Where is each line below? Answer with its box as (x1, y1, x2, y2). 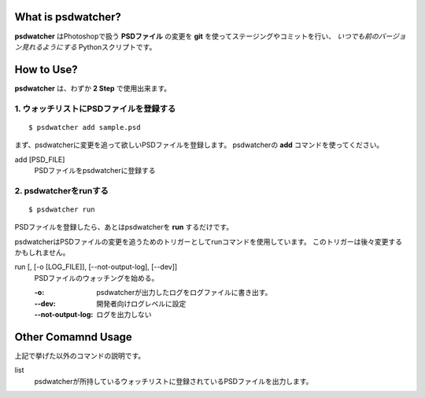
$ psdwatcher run (28, 205, 95, 214)
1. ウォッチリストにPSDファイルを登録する (14, 103, 176, 114)
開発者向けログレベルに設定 (96, 299, 187, 308)
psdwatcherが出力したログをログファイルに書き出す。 (96, 288, 272, 297)
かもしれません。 (14, 248, 70, 257)
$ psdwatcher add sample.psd (28, 123, 141, 131)
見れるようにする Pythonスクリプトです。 (20, 42, 157, 51)
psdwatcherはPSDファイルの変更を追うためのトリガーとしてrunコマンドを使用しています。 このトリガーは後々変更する (14, 237, 403, 246)
